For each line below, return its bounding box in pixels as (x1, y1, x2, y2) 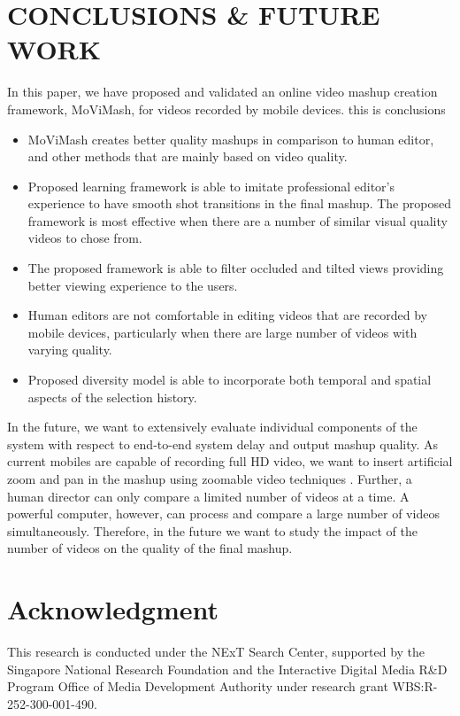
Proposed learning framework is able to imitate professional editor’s (27, 176, 395, 195)
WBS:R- (392, 677, 438, 696)
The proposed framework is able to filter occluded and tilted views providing (27, 259, 444, 277)
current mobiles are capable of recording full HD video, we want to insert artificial (7, 452, 453, 471)
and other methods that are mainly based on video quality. (27, 147, 348, 166)
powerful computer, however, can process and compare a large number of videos (7, 504, 440, 523)
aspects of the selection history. (27, 387, 197, 406)
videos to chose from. (27, 229, 142, 247)
